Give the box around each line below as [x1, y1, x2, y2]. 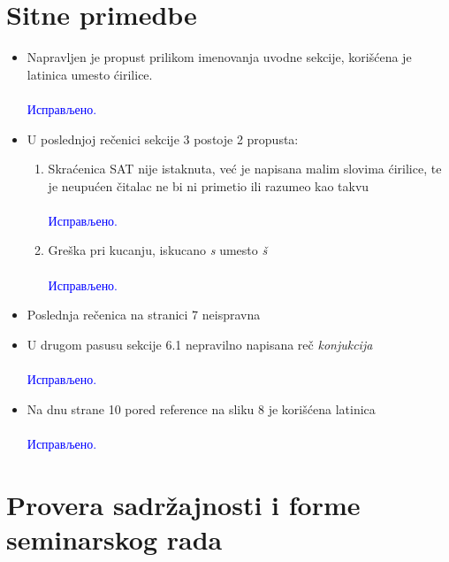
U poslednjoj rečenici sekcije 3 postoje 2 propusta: [27, 129, 299, 148]
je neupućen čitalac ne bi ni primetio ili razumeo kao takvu [48, 176, 369, 195]
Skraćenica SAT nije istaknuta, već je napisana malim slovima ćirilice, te [48, 159, 442, 178]
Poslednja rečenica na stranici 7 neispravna [27, 305, 261, 324]
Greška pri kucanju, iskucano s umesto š [48, 241, 268, 259]
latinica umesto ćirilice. [27, 65, 153, 83]
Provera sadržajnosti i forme [6, 486, 361, 522]
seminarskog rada [6, 520, 223, 557]
